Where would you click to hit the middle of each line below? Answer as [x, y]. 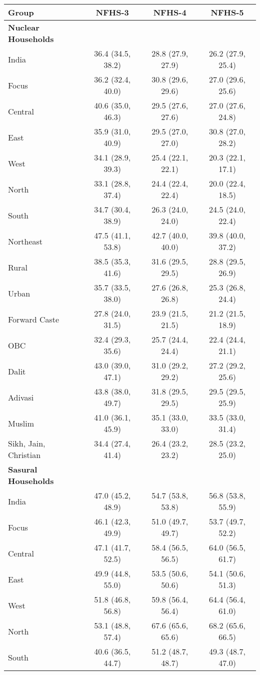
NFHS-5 [227, 12]
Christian [24, 455]
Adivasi [21, 397]
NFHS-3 [112, 12]
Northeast [25, 241]
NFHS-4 [170, 12]
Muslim [21, 423]
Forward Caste [34, 319]
